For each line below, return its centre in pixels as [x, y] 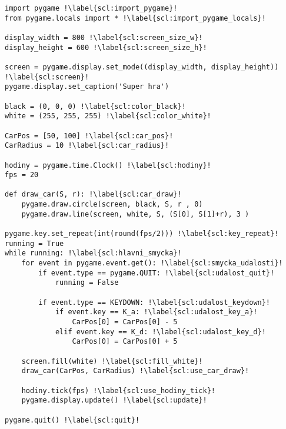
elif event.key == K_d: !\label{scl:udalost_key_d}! [160, 332]
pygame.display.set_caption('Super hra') [87, 87]
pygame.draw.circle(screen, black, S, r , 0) [112, 204]
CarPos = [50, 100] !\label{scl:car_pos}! [89, 136]
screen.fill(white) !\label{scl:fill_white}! [112, 361]
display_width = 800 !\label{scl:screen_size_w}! [104, 37]
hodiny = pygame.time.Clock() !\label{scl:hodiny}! [108, 165]
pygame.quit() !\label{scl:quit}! [72, 420]
